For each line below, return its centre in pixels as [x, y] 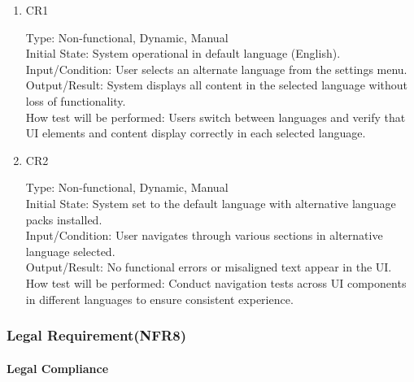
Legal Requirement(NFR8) [96, 335]
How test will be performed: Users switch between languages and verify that [216, 117]
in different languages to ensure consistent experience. [159, 299]
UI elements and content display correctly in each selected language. [196, 133]
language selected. [70, 251]
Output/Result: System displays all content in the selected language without [216, 85]
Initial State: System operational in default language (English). [183, 53]
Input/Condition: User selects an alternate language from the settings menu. [216, 69]
